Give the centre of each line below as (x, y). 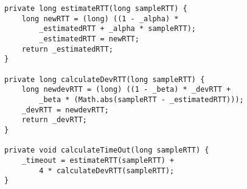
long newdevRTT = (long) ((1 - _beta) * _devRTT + (126, 90)
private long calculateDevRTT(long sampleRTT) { (105, 79)
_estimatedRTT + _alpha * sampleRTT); (117, 29)
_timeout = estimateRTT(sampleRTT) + (98, 160)
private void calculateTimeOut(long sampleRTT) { (107, 150)
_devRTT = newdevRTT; (65, 110)
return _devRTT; (54, 120)
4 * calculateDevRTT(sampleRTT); (107, 170)
